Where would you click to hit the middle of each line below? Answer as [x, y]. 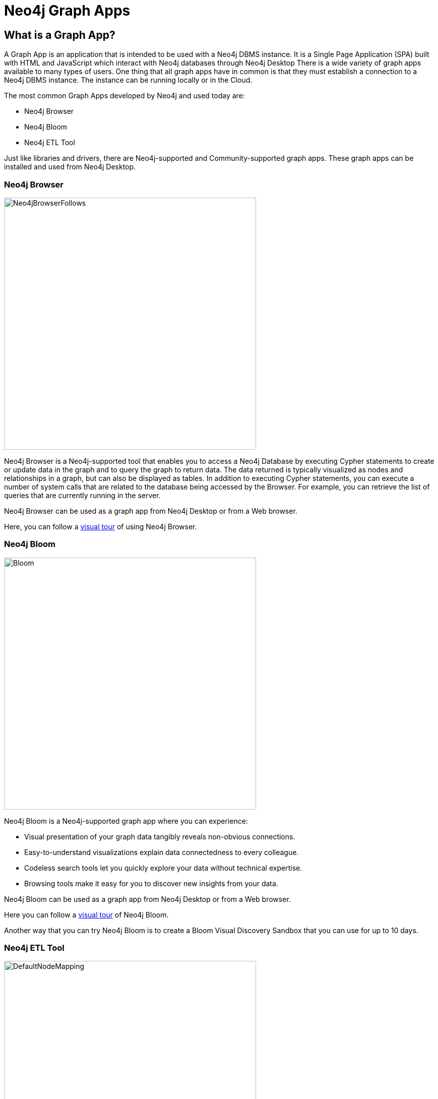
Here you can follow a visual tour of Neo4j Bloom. [86, 914]
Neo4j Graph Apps [67, 11]
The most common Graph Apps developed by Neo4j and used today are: [124, 96]
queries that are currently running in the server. [82, 495]
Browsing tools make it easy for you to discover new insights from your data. [151, 883]
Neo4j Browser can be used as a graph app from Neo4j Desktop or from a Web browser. [151, 511]
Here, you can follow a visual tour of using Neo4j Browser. [101, 526]
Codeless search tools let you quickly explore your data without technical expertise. [163, 868]
